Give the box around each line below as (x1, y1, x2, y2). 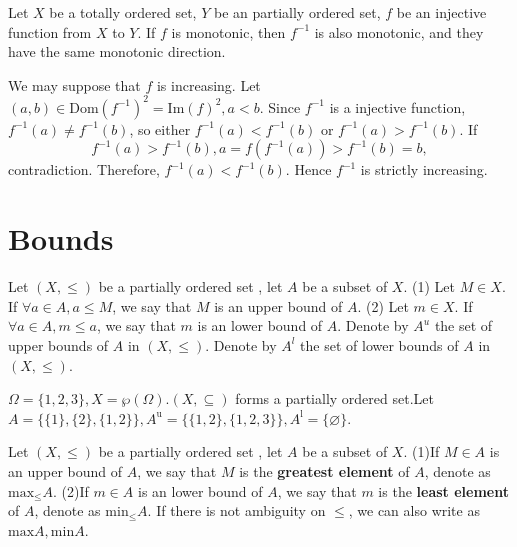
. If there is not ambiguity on (147, 500, 326, 521)
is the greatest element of (239, 460, 410, 481)
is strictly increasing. (360, 159, 488, 180)
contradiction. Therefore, (8, 159, 160, 180)
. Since (259, 96, 301, 117)
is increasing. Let (156, 74, 261, 95)
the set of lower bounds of (300, 334, 459, 355)
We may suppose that (8, 74, 141, 95)
